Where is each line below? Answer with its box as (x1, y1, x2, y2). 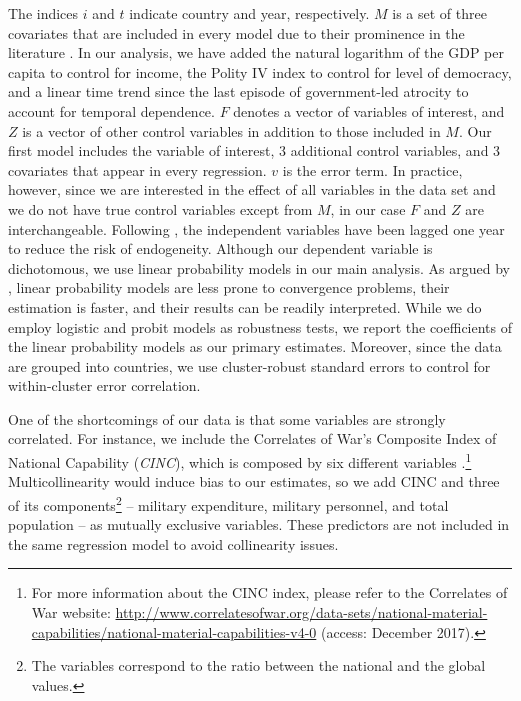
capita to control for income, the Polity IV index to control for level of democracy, (8, 61, 512, 82)
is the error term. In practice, (282, 159, 463, 180)
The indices (8, 3, 79, 23)
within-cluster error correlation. (8, 375, 201, 396)
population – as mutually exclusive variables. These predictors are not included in (8, 514, 510, 535)
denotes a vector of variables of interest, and (233, 100, 505, 121)
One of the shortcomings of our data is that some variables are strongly (8, 408, 446, 429)
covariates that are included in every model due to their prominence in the (8, 22, 465, 43)
